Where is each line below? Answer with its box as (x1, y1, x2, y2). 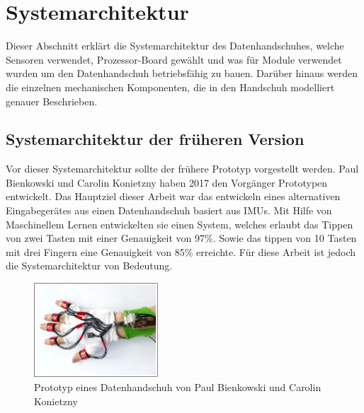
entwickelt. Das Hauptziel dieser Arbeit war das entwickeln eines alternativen (6, 189, 341, 204)
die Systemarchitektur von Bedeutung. (6, 258, 173, 273)
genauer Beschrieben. (6, 93, 98, 108)
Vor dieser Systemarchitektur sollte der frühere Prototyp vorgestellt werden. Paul (6, 161, 359, 176)
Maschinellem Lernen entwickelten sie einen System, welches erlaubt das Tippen (6, 216, 353, 231)
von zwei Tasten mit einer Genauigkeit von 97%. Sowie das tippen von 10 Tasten (6, 231, 357, 245)
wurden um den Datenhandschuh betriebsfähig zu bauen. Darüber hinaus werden (6, 66, 358, 81)
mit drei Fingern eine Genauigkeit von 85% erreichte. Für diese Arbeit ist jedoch (6, 244, 356, 259)
